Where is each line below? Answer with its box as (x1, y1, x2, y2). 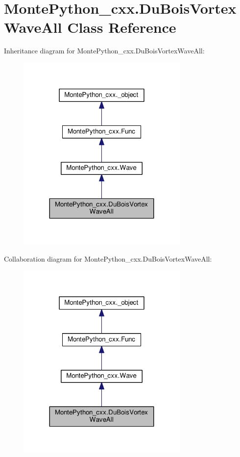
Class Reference (67, 17, 176, 37)
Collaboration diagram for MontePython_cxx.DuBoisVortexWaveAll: (4, 253, 212, 264)
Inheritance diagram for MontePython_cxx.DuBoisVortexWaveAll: (4, 46, 205, 56)
